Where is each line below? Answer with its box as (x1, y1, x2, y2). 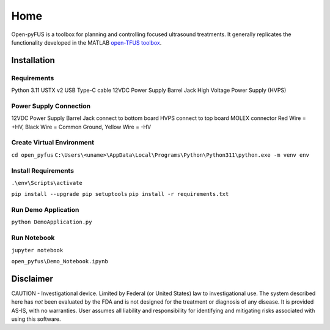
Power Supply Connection (11, 102, 91, 110)
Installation (11, 55, 55, 66)
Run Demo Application (11, 206, 79, 214)
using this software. (11, 315, 61, 323)
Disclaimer (11, 273, 53, 284)
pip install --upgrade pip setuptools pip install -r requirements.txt (11, 190, 229, 198)
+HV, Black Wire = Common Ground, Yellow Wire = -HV (11, 123, 152, 130)
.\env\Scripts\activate (11, 179, 82, 186)
